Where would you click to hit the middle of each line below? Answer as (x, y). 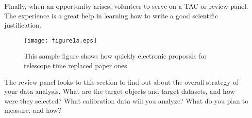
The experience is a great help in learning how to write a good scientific (111, 15)
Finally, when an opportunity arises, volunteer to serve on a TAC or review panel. (126, 6)
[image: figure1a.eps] (60, 40)
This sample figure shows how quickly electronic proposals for (116, 56)
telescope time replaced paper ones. (76, 66)
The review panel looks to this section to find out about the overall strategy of (121, 81)
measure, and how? (33, 110)
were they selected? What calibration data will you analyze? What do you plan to (126, 100)
